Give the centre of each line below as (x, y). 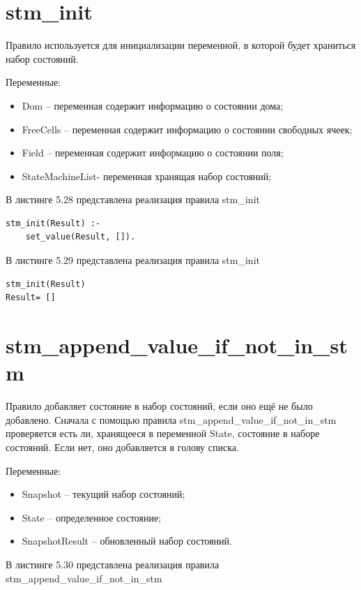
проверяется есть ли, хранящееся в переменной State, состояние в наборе (163, 433)
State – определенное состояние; (92, 517)
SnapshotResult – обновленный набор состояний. (127, 541)
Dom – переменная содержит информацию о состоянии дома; (153, 105)
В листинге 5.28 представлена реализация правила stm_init (133, 199)
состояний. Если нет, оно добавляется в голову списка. (122, 447)
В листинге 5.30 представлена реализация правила (113, 564)
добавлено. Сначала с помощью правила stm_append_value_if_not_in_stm (171, 419)
